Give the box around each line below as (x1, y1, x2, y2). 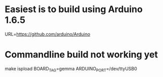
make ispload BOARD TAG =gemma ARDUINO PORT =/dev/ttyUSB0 (5, 65, 137, 73)
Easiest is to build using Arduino (5, 4, 143, 15)
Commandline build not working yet (5, 49, 158, 60)
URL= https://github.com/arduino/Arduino (5, 31, 91, 37)
